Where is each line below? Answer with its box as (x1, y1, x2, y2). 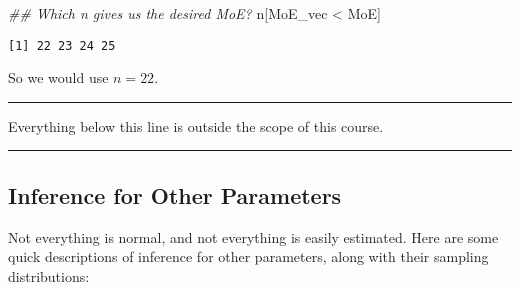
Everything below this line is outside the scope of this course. (8, 115, 384, 136)
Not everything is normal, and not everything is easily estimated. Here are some (8, 226, 499, 247)
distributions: (8, 265, 90, 286)
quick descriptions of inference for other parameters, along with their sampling (8, 246, 489, 267)
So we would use (8, 67, 109, 88)
